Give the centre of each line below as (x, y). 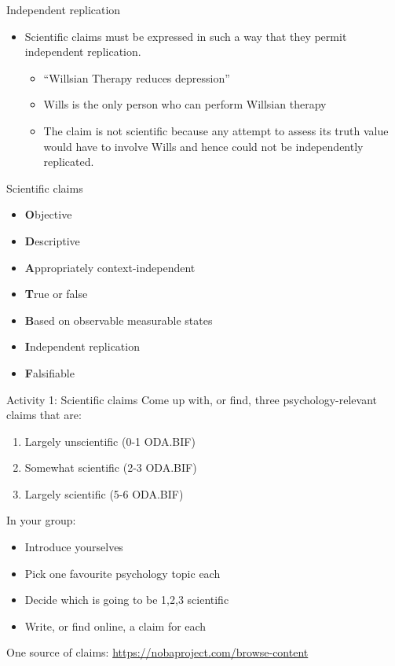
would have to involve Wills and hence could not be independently (203, 146)
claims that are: (44, 415)
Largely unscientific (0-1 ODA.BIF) (110, 441)
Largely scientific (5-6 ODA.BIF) (104, 493)
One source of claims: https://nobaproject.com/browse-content (157, 652)
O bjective (48, 214)
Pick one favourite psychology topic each (123, 573)
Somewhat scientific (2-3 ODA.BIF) (111, 467)
